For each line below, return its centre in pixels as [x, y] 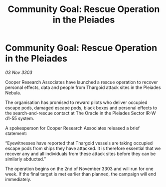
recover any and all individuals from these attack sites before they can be [81, 153]
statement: [16, 133]
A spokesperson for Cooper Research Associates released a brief [73, 128]
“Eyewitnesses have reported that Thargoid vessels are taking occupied [79, 143]
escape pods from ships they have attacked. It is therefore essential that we [83, 148]
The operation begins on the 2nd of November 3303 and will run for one [79, 168]
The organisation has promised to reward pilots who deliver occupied [76, 102]
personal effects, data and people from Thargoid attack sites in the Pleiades [83, 87]
